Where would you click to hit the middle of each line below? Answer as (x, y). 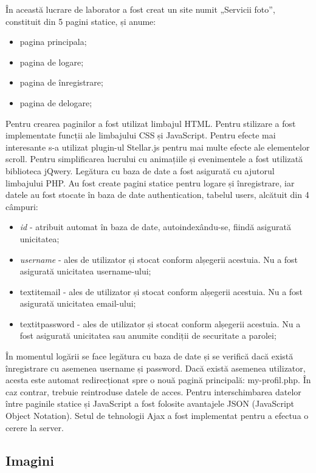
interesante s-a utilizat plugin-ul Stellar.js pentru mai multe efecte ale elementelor (158, 147)
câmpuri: (22, 206)
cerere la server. (35, 427)
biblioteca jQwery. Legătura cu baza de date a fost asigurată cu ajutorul (140, 170)
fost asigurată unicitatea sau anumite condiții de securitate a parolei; (148, 335)
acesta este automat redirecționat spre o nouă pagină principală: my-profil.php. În (158, 380)
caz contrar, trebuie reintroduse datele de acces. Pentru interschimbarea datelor (153, 391)
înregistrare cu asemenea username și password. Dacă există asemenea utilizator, (156, 368)
